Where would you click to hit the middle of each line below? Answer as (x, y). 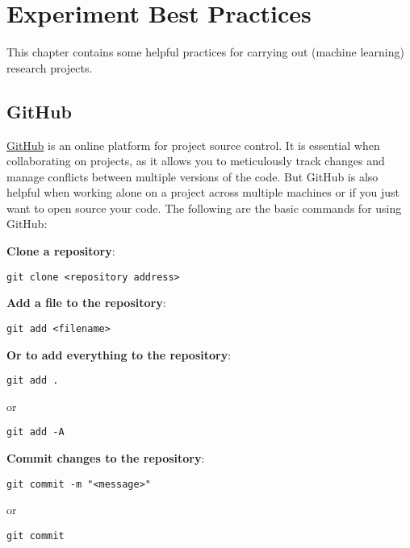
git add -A (36, 432)
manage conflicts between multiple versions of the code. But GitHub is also (192, 176)
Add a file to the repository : (86, 303)
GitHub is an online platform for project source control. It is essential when (193, 145)
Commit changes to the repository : (106, 458)
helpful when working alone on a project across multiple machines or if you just (203, 192)
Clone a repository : (61, 251)
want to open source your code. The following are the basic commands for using (204, 208)
